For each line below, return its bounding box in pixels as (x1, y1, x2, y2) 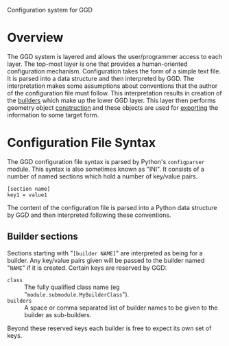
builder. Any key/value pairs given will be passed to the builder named (7, 256, 205, 264)
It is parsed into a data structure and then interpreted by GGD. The (7, 74, 195, 82)
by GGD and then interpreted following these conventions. (7, 211, 171, 219)
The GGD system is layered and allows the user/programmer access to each (7, 52, 223, 60)
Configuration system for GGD (7, 6, 93, 14)
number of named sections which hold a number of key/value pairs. (7, 172, 198, 181)
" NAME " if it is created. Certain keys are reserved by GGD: (7, 264, 167, 272)
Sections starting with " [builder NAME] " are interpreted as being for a (7, 249, 204, 257)
